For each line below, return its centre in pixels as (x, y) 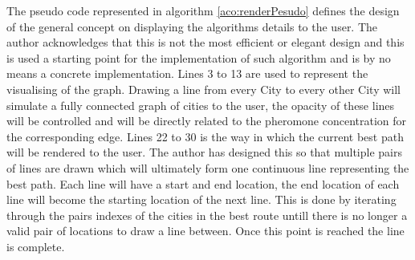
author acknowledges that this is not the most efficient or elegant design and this (205, 42)
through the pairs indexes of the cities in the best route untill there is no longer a (207, 215)
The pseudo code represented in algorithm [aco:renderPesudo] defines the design (203, 10)
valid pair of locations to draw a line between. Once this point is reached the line (205, 231)
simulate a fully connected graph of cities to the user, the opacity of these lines (201, 105)
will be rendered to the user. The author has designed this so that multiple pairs (204, 152)
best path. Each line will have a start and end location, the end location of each (203, 183)
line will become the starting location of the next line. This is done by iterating (201, 199)
